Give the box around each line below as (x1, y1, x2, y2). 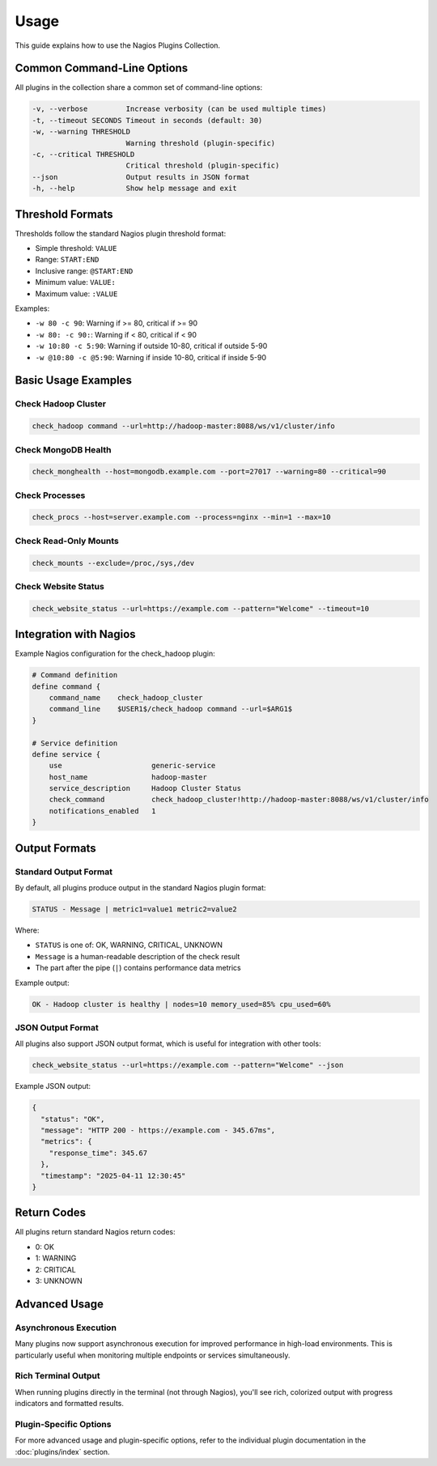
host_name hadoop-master (49, 772, 208, 781)
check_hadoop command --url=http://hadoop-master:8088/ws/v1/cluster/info (32, 422, 336, 431)
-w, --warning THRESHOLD (32, 127, 131, 137)
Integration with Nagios (15, 627, 137, 641)
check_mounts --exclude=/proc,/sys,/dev (32, 559, 194, 567)
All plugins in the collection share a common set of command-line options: (15, 83, 263, 92)
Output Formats (15, 841, 96, 855)
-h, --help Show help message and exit (32, 184, 238, 193)
